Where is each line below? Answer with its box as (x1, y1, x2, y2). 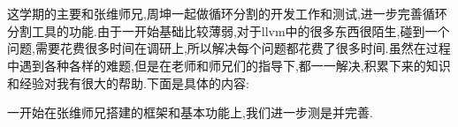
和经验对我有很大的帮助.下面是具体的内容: (7, 73, 249, 92)
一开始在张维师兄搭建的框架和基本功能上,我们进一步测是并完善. (7, 103, 373, 122)
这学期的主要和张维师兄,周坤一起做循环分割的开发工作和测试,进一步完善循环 (7, 4, 447, 23)
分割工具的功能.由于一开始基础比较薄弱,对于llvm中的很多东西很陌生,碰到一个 (7, 21, 450, 40)
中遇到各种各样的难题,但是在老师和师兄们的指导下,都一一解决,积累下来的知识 (7, 56, 451, 74)
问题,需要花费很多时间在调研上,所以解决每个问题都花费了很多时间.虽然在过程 (7, 39, 451, 57)
